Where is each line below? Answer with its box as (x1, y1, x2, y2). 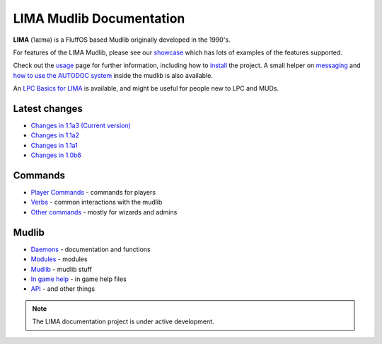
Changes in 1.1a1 (30, 141, 78, 149)
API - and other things (30, 285, 95, 293)
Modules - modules (30, 255, 88, 263)
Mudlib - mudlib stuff (30, 265, 92, 273)
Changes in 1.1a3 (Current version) (30, 121, 131, 130)
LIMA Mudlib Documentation (13, 11, 185, 26)
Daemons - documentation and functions (30, 245, 151, 253)
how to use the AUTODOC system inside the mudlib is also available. (13, 71, 214, 79)
